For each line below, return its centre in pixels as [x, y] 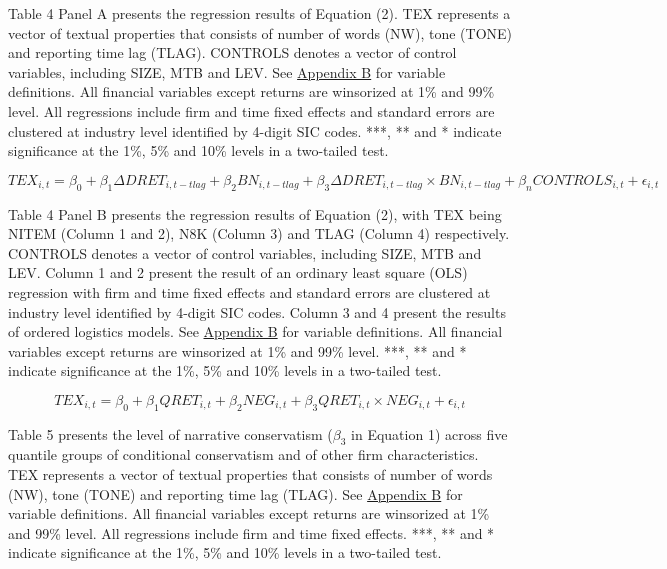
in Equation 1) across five [429, 433]
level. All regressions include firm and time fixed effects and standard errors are [251, 110]
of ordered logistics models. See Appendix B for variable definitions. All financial [255, 331]
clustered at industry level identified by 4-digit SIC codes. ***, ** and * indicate [255, 130]
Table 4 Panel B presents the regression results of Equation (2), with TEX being [255, 213]
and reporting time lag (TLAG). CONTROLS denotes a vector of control [232, 52]
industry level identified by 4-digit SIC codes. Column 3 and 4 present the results [257, 311]
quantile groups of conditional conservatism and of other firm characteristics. [243, 454]
